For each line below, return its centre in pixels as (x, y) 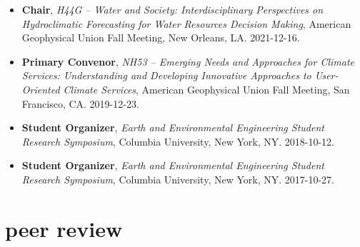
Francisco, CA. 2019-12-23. (80, 103)
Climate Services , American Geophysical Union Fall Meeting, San (206, 89)
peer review (64, 228)
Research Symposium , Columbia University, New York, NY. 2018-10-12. (178, 141)
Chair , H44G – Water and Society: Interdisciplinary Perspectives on (172, 9)
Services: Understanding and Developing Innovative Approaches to (166, 75)
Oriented (41, 89)
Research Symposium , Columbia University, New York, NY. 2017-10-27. (178, 179)
